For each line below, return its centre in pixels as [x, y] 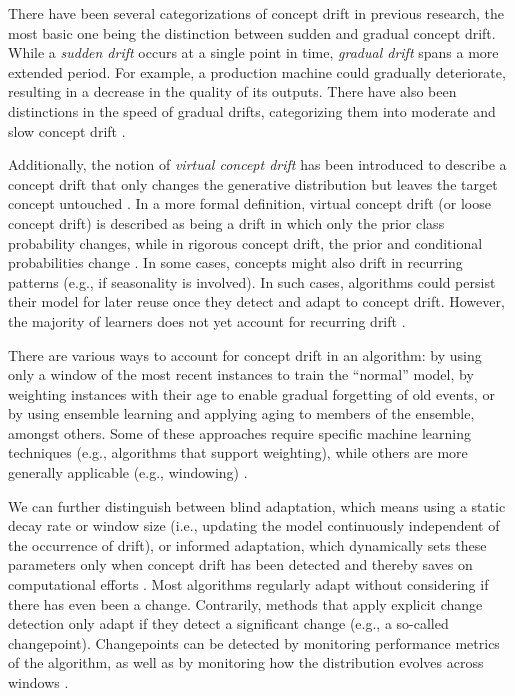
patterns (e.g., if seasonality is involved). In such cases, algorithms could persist [252, 281]
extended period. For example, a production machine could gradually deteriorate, [257, 71]
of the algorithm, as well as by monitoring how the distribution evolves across [246, 662]
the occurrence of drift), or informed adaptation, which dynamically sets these [247, 544]
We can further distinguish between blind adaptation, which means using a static [257, 505]
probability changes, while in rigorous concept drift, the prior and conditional [245, 242]
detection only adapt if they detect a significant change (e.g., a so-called [228, 623]
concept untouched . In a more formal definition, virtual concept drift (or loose [249, 203]
